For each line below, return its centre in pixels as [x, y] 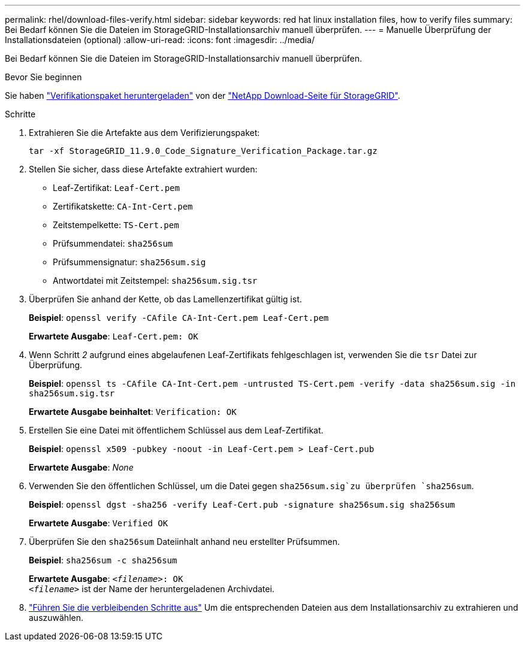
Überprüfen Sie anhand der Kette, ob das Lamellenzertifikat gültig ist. [165, 299]
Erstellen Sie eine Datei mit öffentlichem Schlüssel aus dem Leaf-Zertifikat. [176, 430]
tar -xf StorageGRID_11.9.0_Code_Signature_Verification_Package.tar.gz [203, 151]
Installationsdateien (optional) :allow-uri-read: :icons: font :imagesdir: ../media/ [160, 40]
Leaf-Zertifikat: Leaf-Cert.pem [116, 188]
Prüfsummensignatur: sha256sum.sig [129, 262]
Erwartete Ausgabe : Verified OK [99, 523]
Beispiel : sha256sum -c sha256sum [103, 560]
